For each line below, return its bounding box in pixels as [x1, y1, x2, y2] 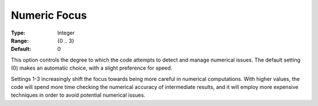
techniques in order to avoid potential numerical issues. [11, 91, 145, 99]
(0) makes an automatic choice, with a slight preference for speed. [11, 64, 173, 71]
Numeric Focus [11, 9, 87, 22]
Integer [57, 29, 75, 36]
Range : [11, 37, 29, 44]
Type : [11, 29, 26, 36]
